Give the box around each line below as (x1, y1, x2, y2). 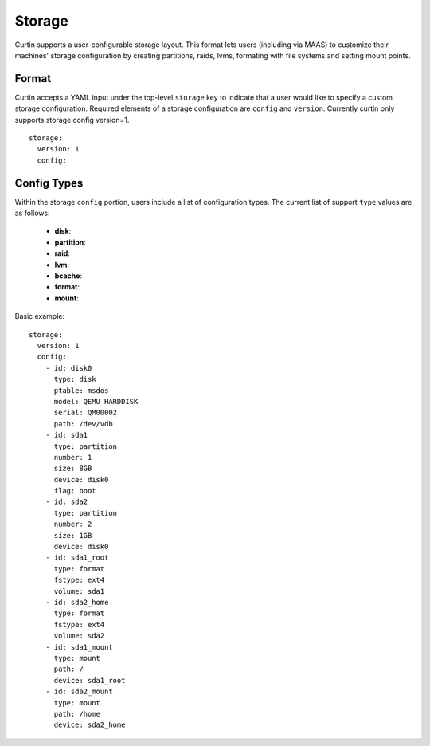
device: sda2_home (53, 720, 126, 729)
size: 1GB (53, 531, 92, 540)
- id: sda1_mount (45, 642, 113, 651)
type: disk (53, 375, 96, 384)
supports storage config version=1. (14, 115, 130, 124)
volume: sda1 (53, 587, 105, 595)
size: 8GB (53, 464, 92, 473)
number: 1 (53, 453, 92, 461)
